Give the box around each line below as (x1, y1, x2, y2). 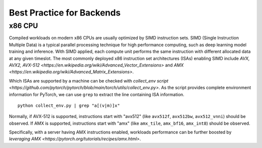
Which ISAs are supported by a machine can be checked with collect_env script (9, 78, 168, 83)
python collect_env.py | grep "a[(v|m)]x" (17, 102, 120, 108)
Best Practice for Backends (9, 7, 121, 18)
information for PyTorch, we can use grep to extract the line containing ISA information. (9, 91, 184, 97)
